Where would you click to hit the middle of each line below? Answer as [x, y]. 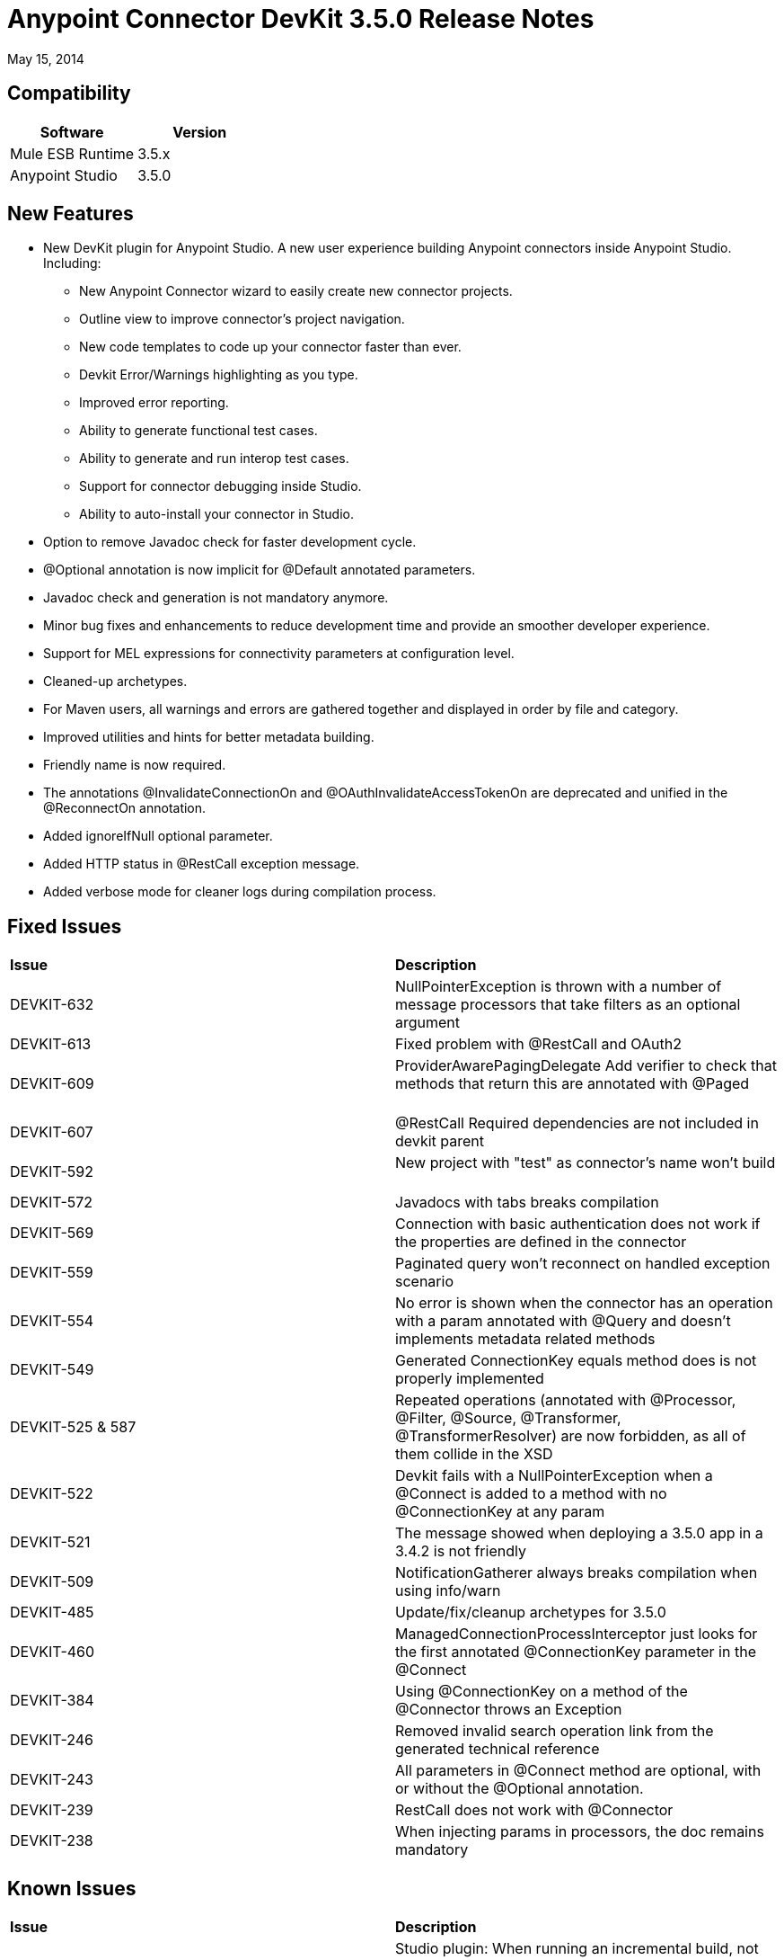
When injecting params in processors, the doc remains [580, 1832]
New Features [70, 214]
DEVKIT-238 [52, 1841]
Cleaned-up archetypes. [115, 682]
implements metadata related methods [525, 1339]
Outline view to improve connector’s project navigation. [242, 319]
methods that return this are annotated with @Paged [573, 1084]
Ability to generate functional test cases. [198, 431]
